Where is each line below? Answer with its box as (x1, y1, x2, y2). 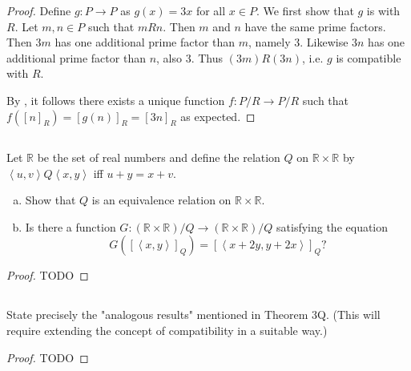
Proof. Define (6, 2, 71, 18)
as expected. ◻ (180, 107, 256, 124)
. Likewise (300, 34, 349, 50)
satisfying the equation (276, 218, 389, 235)
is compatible (336, 49, 401, 66)
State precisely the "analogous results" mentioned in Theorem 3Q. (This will (6, 306, 381, 323)
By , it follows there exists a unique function (6, 91, 225, 108)
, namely (248, 34, 291, 50)
